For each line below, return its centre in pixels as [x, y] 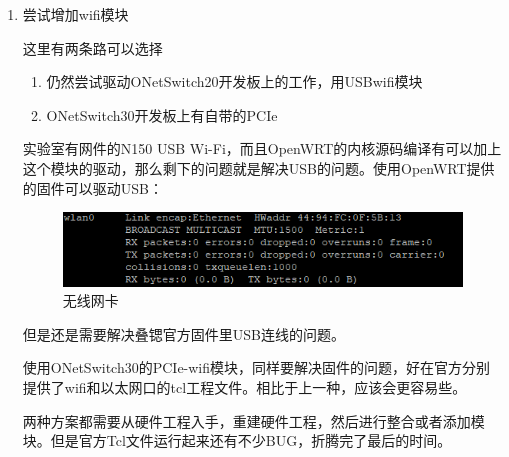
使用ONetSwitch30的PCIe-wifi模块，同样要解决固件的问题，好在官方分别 [256, 367]
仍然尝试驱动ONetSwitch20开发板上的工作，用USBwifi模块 [234, 81]
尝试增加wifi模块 [75, 14]
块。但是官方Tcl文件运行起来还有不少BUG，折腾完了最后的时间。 [237, 440]
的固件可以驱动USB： [92, 187]
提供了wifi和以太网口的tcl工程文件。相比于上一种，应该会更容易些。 [244, 387]
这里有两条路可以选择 [92, 47]
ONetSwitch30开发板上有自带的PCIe [162, 114]
